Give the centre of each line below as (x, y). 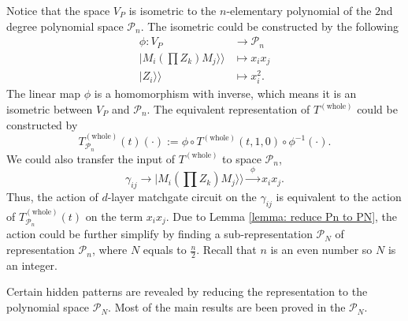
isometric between (50, 109)
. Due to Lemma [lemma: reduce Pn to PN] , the (282, 216)
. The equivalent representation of (228, 109)
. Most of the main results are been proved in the (227, 307)
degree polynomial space (65, 26)
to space (242, 158)
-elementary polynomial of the (299, 10)
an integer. (32, 265)
